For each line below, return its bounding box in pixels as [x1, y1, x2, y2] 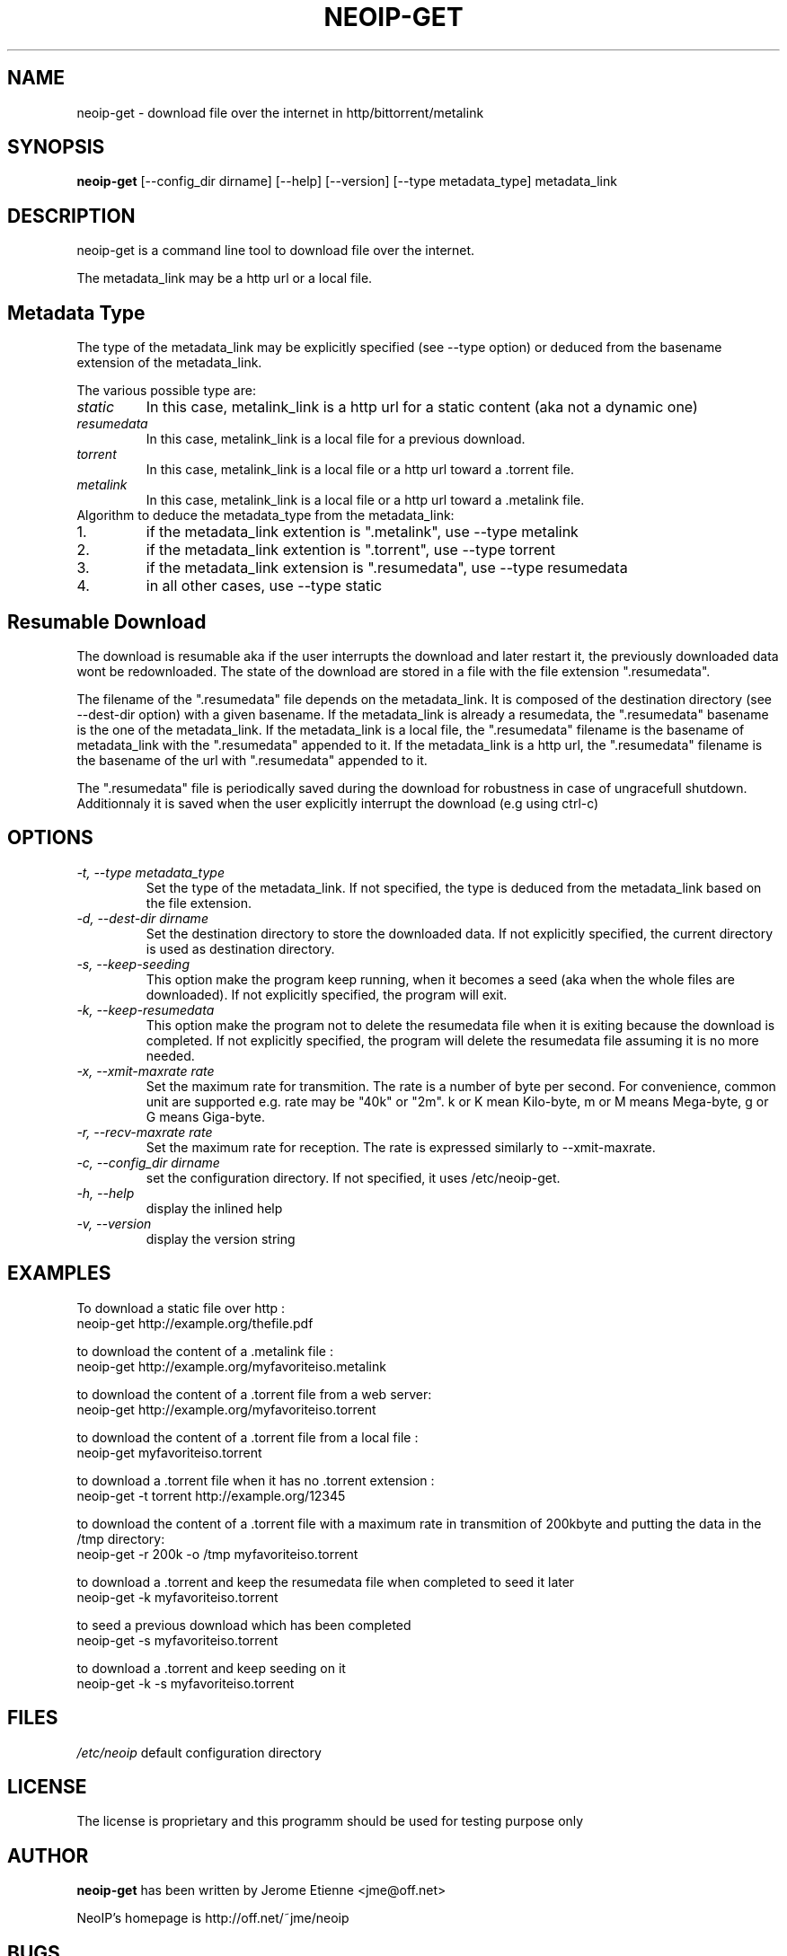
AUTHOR [7, 1844, 89, 1867]
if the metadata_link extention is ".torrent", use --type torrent [146, 541, 556, 559]
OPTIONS [7, 826, 93, 850]
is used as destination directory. [146, 940, 335, 956]
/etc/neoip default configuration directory [76, 1744, 322, 1760]
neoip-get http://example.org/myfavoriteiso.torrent [76, 1401, 376, 1417]
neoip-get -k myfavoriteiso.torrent [76, 1589, 279, 1605]
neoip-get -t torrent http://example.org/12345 [76, 1487, 346, 1503]
